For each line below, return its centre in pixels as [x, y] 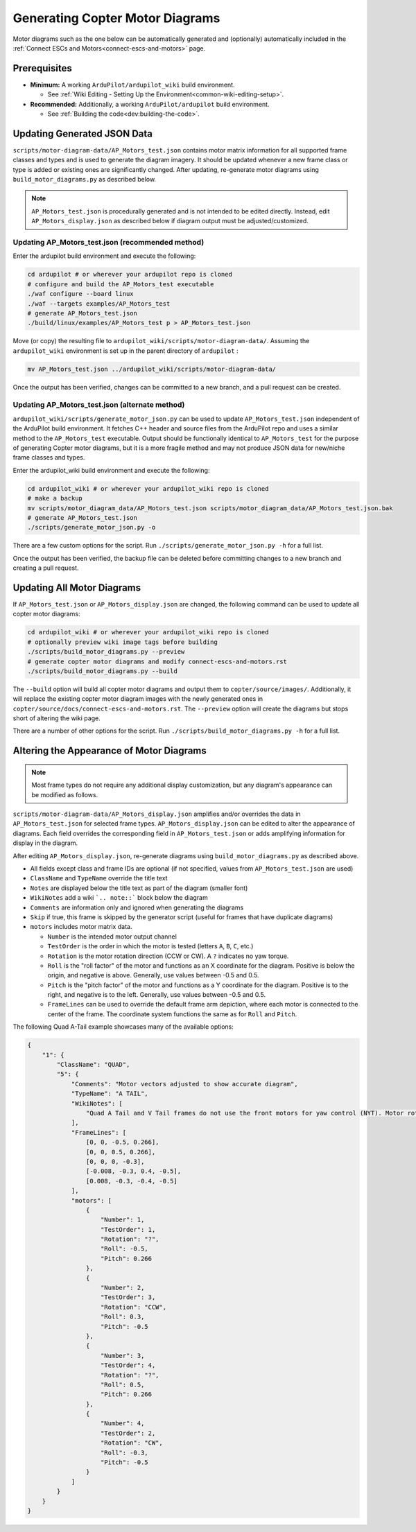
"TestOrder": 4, [128, 1365]
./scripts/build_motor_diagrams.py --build [103, 671]
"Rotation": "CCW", [133, 1307]
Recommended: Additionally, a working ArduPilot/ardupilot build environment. [150, 104]
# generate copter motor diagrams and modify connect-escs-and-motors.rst [157, 661]
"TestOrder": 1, [128, 1229]
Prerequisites [42, 68]
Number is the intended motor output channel [112, 937]
